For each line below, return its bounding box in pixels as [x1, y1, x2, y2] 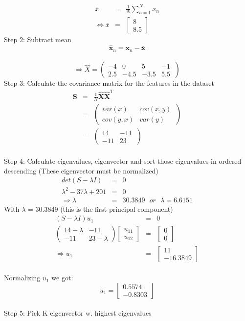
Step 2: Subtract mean [4, 34, 71, 45]
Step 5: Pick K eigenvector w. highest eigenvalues [4, 308, 152, 318]
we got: [51, 272, 73, 283]
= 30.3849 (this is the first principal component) [28, 203, 173, 214]
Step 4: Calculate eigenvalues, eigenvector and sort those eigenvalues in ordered [4, 156, 242, 166]
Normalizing [4, 272, 41, 283]
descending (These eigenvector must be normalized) [4, 165, 158, 175]
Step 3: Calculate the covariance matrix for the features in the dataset [4, 78, 215, 88]
